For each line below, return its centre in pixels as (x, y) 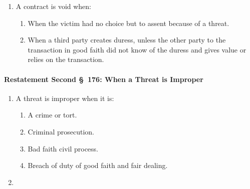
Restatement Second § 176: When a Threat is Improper (104, 79)
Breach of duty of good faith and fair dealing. (98, 165)
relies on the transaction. (66, 59)
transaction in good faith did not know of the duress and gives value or (137, 49)
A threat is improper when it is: (65, 98)
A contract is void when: (54, 6)
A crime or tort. (52, 115)
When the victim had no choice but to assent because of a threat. (129, 23)
